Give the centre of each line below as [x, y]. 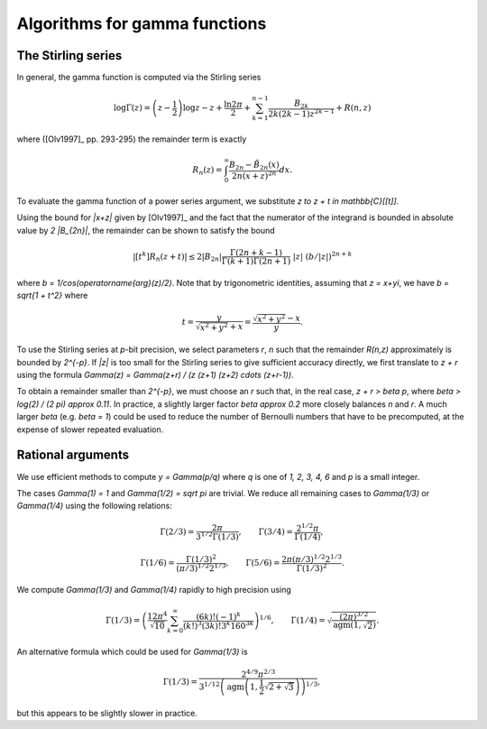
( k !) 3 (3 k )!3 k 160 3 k [218, 625]
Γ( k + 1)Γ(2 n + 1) [256, 261]
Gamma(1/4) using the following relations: [95, 506]
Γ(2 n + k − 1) [257, 252]
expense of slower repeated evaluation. [90, 429]
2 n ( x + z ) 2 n [254, 175]
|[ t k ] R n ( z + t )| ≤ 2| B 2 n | [177, 256]
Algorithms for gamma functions [142, 23]
